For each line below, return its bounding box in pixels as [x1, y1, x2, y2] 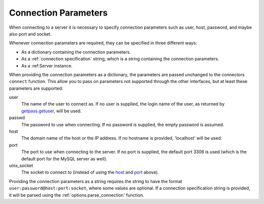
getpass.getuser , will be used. [21, 108, 82, 114]
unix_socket [9, 163, 33, 168]
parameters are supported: [9, 85, 64, 91]
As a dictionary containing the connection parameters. [21, 49, 131, 55]
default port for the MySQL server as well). [21, 156, 108, 162]
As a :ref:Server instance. [21, 62, 73, 68]
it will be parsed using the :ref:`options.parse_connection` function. [9, 192, 144, 198]
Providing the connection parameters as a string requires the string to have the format [9, 178, 182, 184]
